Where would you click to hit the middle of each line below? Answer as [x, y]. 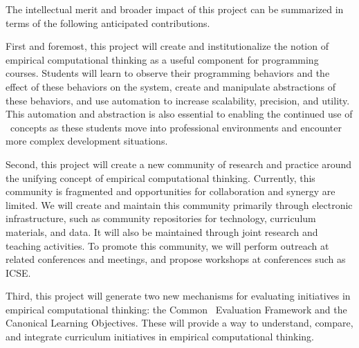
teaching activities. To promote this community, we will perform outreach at [167, 245]
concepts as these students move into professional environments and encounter [176, 127]
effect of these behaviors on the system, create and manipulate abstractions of [171, 86]
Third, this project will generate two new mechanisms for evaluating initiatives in [178, 296]
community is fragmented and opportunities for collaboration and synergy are [171, 191]
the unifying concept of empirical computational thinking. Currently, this [160, 177]
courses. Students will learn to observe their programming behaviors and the [168, 73]
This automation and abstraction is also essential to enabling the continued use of [179, 114]
